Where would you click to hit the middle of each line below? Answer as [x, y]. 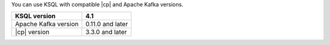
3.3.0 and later [106, 32]
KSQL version [35, 16]
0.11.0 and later [107, 24]
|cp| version [32, 32]
